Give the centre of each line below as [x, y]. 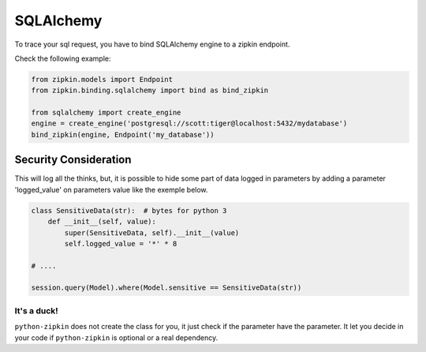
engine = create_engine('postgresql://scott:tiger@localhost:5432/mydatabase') [189, 124]
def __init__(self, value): [102, 222]
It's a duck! [36, 310]
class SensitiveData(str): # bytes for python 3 [129, 210]
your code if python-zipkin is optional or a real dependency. [116, 337]
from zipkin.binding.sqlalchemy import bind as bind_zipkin [150, 90]
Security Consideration [73, 160]
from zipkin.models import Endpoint [102, 79]
